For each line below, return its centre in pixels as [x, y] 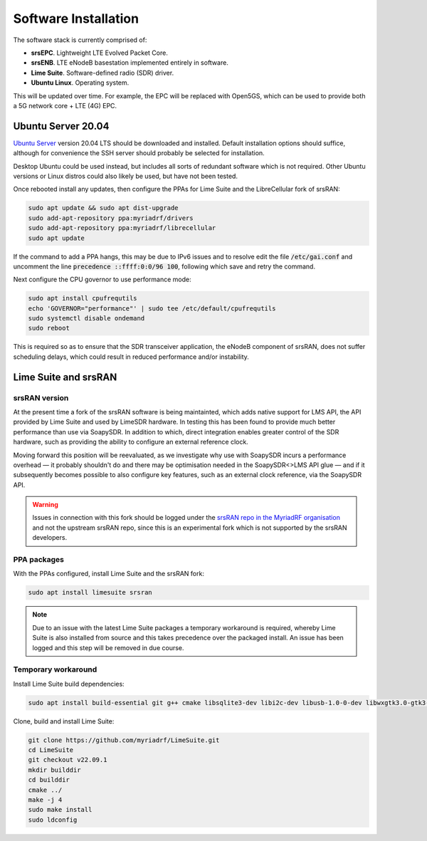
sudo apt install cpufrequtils [83, 298]
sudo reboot [49, 328]
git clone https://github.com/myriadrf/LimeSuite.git [124, 740]
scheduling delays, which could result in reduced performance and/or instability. [131, 357]
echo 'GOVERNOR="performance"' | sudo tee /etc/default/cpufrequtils [152, 308]
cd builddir [49, 780]
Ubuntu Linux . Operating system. [80, 83]
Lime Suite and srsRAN [65, 377]
